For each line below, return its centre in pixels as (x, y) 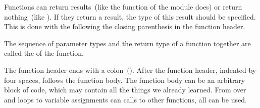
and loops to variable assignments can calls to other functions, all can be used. (125, 99)
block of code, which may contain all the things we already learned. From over (125, 90)
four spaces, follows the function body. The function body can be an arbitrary (125, 80)
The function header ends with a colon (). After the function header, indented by (130, 70)
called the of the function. (44, 53)
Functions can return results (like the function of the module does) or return (123, 7)
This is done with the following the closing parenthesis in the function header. (125, 26)
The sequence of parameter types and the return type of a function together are (127, 43)
